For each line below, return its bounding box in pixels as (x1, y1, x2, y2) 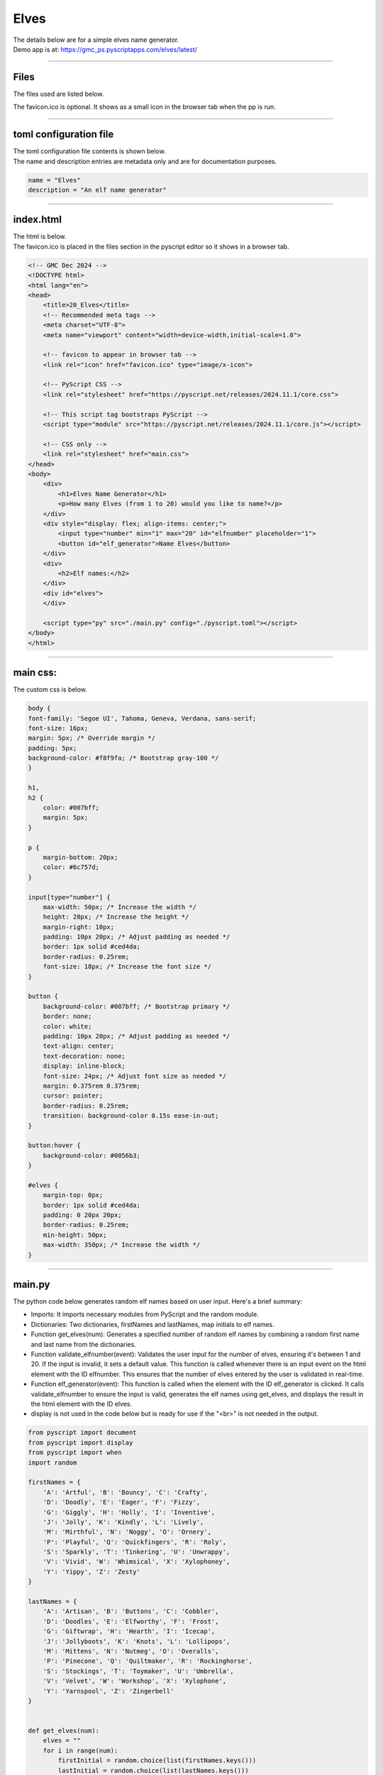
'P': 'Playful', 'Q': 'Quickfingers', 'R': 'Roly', (43, 1538, 227, 1546)
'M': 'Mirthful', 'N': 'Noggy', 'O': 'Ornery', (43, 1528, 212, 1536)
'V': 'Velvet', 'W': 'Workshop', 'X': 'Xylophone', (43, 1677, 227, 1686)
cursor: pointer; (43, 1092, 104, 1100)
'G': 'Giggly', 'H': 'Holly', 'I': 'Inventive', (43, 1508, 216, 1516)
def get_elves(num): (28, 1727, 99, 1735)
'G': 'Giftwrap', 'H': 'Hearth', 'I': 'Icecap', (43, 1627, 216, 1636)
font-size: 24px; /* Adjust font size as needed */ (43, 1072, 227, 1080)
